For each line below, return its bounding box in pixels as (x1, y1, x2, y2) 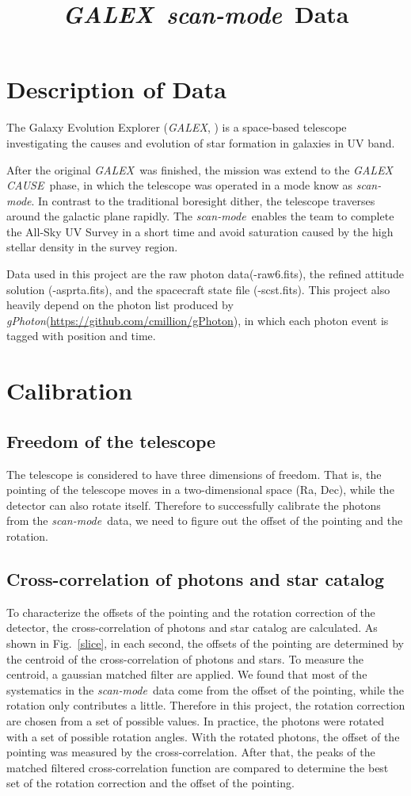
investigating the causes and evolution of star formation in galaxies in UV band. (6, 134, 395, 151)
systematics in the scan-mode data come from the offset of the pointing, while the (6, 681, 404, 698)
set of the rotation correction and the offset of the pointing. (6, 775, 295, 791)
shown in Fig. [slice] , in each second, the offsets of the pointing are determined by (6, 634, 404, 651)
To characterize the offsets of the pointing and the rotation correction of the (6, 603, 375, 620)
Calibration (6, 374, 133, 407)
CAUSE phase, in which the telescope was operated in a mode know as (6, 177, 353, 193)
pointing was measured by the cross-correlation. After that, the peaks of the (6, 744, 375, 760)
